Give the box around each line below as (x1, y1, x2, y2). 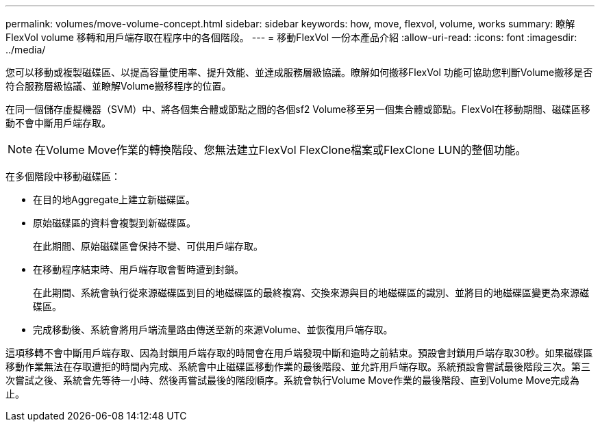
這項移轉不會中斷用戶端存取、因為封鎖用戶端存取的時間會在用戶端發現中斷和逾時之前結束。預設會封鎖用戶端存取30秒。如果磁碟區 (5, 347, 593, 359)
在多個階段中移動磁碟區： (5, 170, 121, 182)
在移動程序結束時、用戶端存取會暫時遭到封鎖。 (33, 263, 244, 275)
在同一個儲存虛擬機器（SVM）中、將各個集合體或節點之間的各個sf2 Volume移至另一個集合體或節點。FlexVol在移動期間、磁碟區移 (5, 103, 590, 115)
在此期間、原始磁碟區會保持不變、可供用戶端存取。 (33, 240, 263, 252)
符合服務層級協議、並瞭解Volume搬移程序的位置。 (5, 80, 232, 92)
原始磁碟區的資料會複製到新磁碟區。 (33, 217, 196, 229)
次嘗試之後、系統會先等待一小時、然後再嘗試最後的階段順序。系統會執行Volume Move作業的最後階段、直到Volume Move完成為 (5, 374, 579, 386)
